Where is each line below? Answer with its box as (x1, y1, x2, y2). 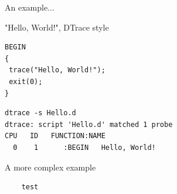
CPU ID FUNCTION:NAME (5, 132, 105, 141)
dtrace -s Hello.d (5, 109, 76, 118)
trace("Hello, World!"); (9, 66, 105, 75)
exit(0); (9, 77, 43, 86)
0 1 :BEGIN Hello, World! (13, 143, 156, 152)
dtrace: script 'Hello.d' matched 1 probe (5, 120, 173, 129)
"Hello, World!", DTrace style (5, 21, 109, 33)
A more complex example (5, 160, 96, 173)
